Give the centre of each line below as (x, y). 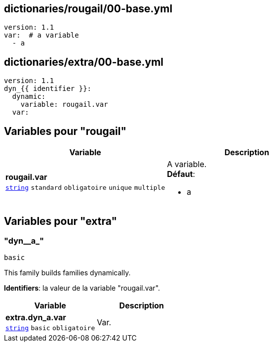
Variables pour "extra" (61, 221)
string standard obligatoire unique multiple (85, 188)
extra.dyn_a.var (36, 318)
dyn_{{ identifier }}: (48, 89)
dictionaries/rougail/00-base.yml (88, 9)
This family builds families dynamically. (67, 273)
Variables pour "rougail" (65, 131)
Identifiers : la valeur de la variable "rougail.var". (82, 288)
